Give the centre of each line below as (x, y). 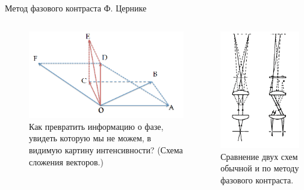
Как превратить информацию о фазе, (96, 126)
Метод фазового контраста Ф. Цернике (76, 8)
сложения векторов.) (66, 161)
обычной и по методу (260, 168)
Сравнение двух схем (259, 156)
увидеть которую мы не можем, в (90, 138)
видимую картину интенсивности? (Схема (106, 149)
